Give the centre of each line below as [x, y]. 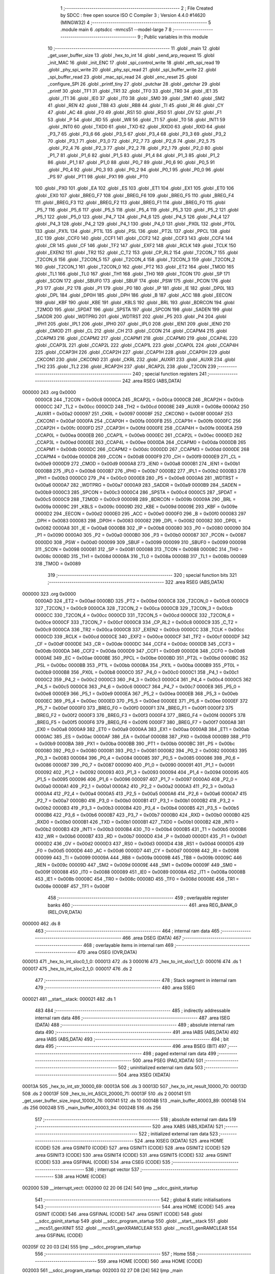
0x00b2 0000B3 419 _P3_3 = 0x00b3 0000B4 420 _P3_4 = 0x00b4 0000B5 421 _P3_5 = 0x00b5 [137, 808]
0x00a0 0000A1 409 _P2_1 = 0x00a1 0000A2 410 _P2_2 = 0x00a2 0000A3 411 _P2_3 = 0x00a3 [135, 786]
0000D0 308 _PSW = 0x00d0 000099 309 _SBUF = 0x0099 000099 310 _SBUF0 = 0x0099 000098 [141, 542]
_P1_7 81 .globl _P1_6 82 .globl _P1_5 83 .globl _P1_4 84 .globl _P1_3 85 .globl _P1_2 [134, 155]
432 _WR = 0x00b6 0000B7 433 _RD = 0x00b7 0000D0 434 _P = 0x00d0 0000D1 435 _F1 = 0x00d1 [141, 836]
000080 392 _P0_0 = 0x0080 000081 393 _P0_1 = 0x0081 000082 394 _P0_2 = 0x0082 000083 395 [141, 751]
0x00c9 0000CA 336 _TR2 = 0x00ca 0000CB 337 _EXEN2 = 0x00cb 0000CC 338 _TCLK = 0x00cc [140, 629]
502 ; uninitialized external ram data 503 [160, 1068]
